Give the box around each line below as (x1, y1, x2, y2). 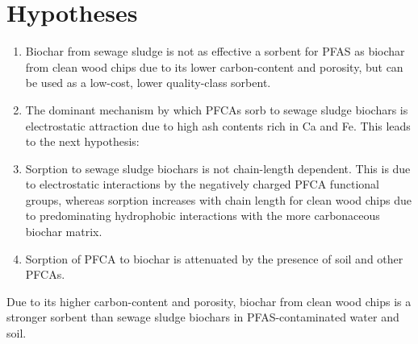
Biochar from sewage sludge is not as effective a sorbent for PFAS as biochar (25, 43, 405, 60)
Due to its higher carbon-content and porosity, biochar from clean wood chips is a (6, 292, 412, 309)
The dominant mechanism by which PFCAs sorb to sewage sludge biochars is (25, 101, 408, 118)
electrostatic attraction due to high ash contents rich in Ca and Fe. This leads (25, 117, 411, 134)
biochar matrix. (25, 223, 102, 240)
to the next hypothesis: (25, 133, 140, 150)
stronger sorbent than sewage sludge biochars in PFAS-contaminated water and (6, 309, 399, 325)
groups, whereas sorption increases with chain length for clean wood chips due (25, 191, 412, 208)
